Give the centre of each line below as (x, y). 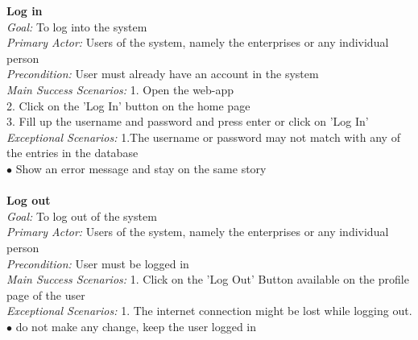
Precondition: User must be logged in (98, 263)
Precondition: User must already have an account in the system (163, 74)
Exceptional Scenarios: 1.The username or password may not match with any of (203, 137)
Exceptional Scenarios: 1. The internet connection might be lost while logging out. (209, 311)
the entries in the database (72, 153)
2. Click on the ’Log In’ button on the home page (128, 105)
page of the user (46, 294)
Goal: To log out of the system (82, 216)
